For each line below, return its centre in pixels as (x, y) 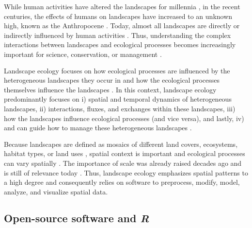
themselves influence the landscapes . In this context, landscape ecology (110, 89)
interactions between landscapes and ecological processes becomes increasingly (120, 44)
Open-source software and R (77, 218)
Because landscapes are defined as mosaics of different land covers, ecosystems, (121, 144)
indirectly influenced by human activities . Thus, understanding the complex (118, 35)
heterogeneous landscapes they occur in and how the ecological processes (112, 80)
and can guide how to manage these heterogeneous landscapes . (98, 128)
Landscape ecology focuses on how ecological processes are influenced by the (117, 70)
